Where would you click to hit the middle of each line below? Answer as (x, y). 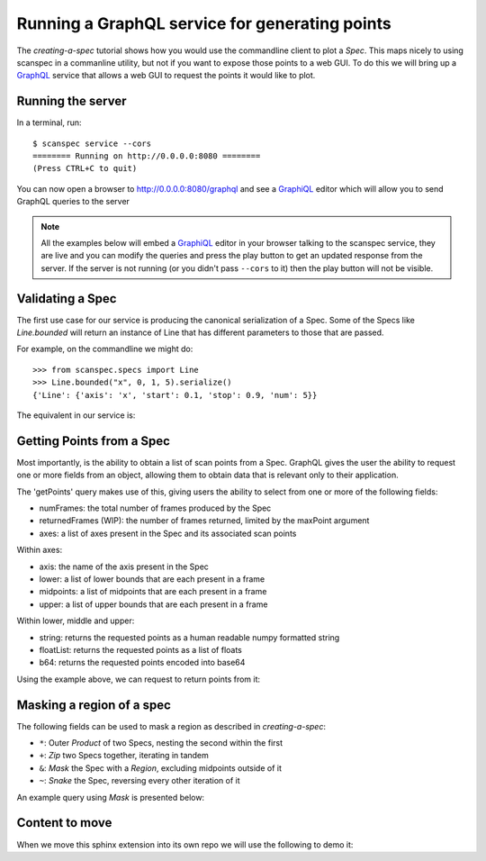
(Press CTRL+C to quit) (85, 168)
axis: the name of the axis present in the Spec (124, 566)
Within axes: (40, 550)
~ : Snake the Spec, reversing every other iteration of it (139, 781)
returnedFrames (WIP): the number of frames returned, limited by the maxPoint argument (204, 521)
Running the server (72, 101)
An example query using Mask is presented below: (111, 797)
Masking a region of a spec (94, 705)
